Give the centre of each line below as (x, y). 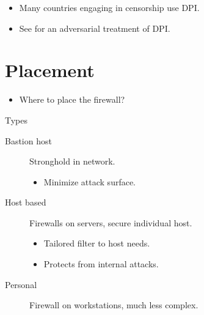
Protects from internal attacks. (101, 264)
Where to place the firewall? (72, 99)
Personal (21, 284)
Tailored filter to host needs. (97, 243)
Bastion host (28, 140)
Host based (26, 202)
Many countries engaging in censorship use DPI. (109, 7)
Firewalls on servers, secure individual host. (111, 222)
